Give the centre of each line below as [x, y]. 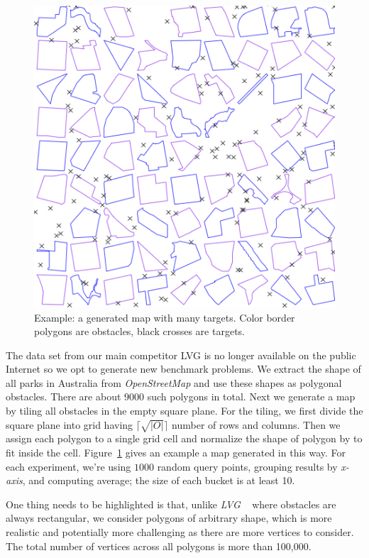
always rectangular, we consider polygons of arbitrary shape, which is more [169, 518]
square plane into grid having [70, 424]
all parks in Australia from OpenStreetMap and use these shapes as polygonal [174, 382]
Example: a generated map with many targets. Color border [165, 317]
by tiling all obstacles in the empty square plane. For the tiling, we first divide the [184, 411]
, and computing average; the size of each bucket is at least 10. [159, 480]
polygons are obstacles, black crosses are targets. [139, 331]
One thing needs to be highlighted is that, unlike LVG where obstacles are [171, 504]
